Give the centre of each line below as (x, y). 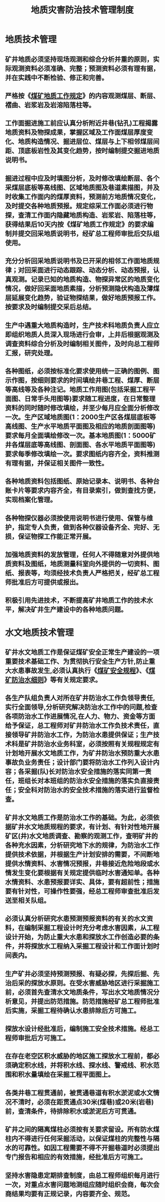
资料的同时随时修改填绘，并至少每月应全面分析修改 (82, 408)
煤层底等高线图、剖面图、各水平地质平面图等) (87, 445)
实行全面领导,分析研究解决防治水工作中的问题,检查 (81, 707)
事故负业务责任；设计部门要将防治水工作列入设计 (79, 762)
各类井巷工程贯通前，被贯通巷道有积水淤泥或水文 (79, 1093)
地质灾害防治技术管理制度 (82, 10)
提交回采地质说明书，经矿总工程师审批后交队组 (89, 233)
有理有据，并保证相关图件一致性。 (57, 463)
